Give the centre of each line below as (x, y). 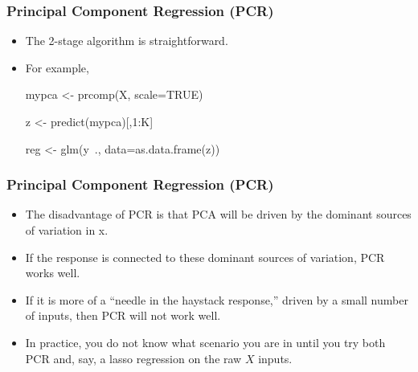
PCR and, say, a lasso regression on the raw (133, 358)
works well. (53, 273)
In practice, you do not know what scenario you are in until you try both (205, 342)
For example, (57, 67)
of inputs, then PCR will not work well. (123, 315)
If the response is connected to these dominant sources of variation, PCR (205, 257)
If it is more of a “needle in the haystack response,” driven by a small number (217, 299)
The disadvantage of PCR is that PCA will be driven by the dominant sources (218, 214)
